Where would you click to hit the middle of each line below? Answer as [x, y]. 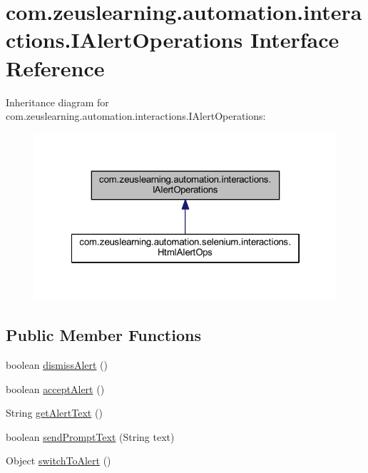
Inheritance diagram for [57, 102]
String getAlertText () [54, 413]
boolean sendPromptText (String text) [90, 436]
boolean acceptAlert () [55, 388]
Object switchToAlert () [58, 461]
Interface [295, 40]
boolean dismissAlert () [57, 364]
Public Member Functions [103, 335]
